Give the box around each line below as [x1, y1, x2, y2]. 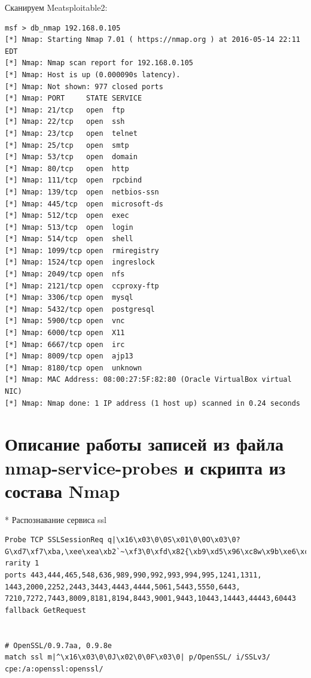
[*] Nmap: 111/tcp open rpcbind [5, 176, 142, 185]
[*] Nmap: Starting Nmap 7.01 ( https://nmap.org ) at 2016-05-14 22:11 [5, 35, 300, 44]
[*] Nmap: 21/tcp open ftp [5, 105, 125, 114]
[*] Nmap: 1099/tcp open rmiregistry [5, 246, 159, 255]
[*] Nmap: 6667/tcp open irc [5, 340, 125, 349]
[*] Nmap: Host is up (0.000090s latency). [5, 70, 181, 79]
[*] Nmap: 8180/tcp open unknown [5, 363, 142, 372]
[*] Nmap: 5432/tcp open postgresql [5, 305, 155, 314]
